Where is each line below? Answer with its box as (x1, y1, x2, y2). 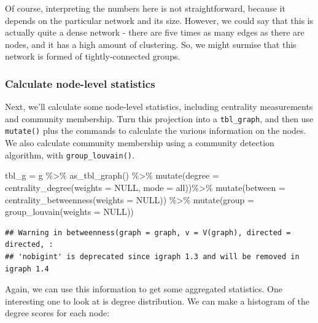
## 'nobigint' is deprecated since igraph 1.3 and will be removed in (5, 252, 300, 261)
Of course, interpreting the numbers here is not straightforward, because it (5, 2, 285, 14)
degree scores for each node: (5, 306, 110, 319)
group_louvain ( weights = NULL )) (5, 205, 134, 218)
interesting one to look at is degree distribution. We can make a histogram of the (5, 294, 309, 307)
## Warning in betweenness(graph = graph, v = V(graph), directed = (5, 228, 291, 237)
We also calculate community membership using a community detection (5, 136, 274, 149)
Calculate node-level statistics (5, 76, 155, 91)
